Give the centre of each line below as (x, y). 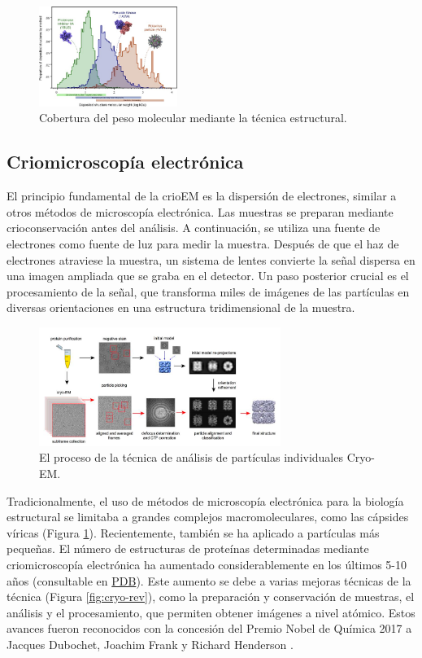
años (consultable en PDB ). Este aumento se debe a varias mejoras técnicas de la (209, 580)
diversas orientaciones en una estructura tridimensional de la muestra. (181, 307)
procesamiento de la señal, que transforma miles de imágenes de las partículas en (208, 291)
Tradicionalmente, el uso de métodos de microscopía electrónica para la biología (205, 500)
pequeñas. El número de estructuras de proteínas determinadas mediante (188, 548)
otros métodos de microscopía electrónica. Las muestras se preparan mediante (200, 211)
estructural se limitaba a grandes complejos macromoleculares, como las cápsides (208, 517)
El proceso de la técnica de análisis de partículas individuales (191, 457)
